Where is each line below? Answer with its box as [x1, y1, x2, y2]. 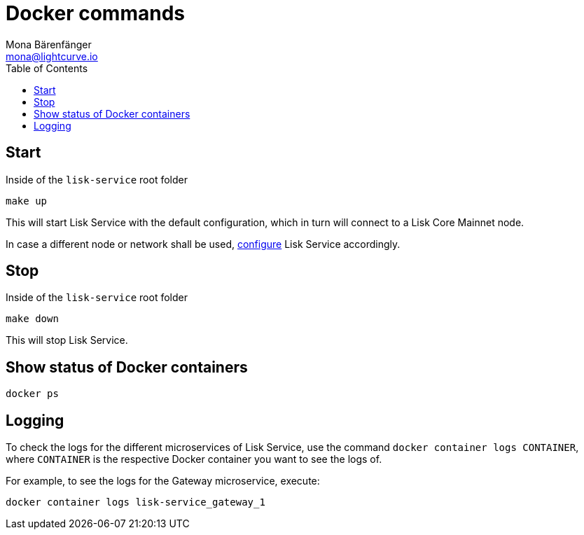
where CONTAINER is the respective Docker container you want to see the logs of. [6, 453, 382, 466]
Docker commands [6, 1, 185, 25]
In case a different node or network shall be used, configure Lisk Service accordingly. [6, 237, 401, 250]
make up [6, 195, 48, 207]
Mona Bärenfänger [6, 38, 92, 50]
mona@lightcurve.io [6, 50, 98, 62]
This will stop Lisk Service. [6, 334, 128, 347]
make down [6, 313, 59, 325]
